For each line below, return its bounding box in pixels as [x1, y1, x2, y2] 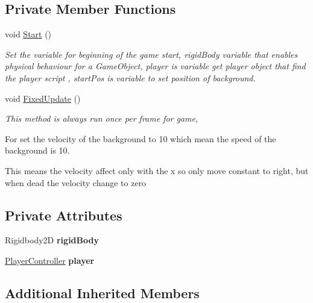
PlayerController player [5, 254, 95, 266]
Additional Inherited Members [5, 283, 200, 302]
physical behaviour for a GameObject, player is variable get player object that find [5, 60, 306, 72]
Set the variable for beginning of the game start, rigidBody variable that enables [5, 48, 298, 60]
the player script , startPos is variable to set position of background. [5, 71, 256, 84]
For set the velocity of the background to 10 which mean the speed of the [5, 132, 276, 145]
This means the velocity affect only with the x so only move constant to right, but [5, 164, 309, 176]
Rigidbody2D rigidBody [5, 234, 99, 246]
